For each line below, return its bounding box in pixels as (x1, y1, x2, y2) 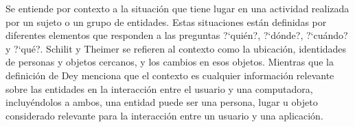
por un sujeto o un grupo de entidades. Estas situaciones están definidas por (5, 14, 327, 29)
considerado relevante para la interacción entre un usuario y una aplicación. (5, 108, 323, 122)
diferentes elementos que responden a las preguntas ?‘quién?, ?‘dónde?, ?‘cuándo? (5, 28, 348, 42)
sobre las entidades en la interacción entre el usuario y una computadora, (5, 81, 313, 96)
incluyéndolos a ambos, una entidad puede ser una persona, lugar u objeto (5, 95, 318, 109)
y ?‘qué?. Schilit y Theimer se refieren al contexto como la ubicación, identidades (5, 41, 347, 55)
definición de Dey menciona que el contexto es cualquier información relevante (5, 68, 334, 82)
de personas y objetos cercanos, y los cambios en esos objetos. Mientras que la (5, 55, 334, 69)
